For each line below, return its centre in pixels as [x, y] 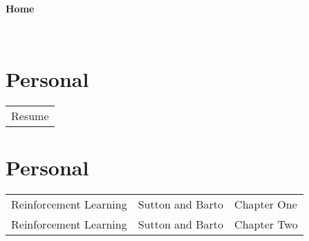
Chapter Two [266, 224]
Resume [30, 115]
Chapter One [266, 204]
